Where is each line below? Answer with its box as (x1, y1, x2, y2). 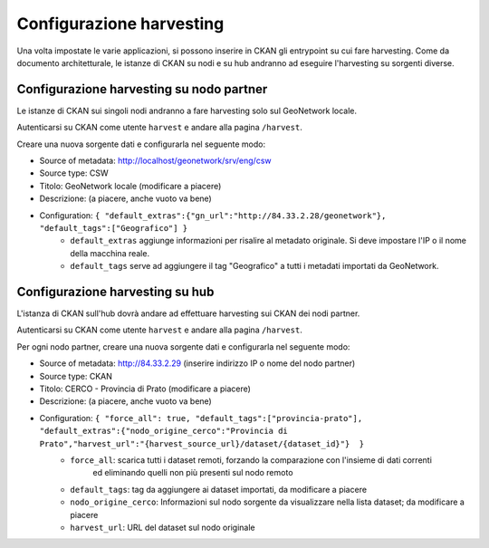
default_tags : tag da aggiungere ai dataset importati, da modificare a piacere (70, 484, 367, 495)
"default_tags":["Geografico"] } (39, 223, 188, 233)
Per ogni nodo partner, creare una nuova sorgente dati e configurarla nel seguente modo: (16, 341, 350, 352)
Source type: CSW (39, 168, 109, 178)
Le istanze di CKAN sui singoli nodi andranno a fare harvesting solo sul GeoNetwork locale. (16, 105, 358, 116)
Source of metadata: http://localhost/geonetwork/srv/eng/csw (39, 155, 272, 167)
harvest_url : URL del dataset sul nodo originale (70, 522, 255, 533)
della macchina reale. (70, 247, 149, 258)
